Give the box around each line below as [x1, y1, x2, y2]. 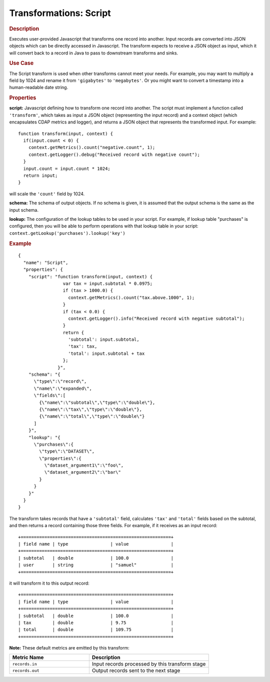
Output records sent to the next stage [91, 667, 180, 674]
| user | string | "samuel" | [18, 562, 174, 568]
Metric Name [12, 654, 44, 661]
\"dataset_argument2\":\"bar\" [44, 470, 121, 475]
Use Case [9, 60, 34, 67]
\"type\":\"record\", [33, 379, 87, 384]
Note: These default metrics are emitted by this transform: [9, 645, 129, 651]
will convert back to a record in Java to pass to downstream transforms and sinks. [9, 50, 178, 56]
